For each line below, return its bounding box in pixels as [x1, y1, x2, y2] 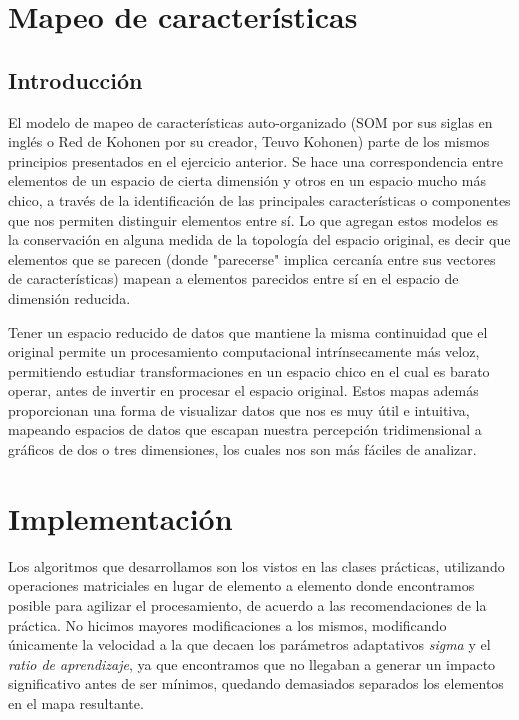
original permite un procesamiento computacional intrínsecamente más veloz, [8, 341, 480, 362]
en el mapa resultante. [8, 692, 144, 713]
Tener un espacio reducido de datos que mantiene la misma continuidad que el [8, 321, 488, 342]
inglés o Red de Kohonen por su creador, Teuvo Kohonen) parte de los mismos [8, 131, 490, 152]
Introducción [8, 64, 143, 95]
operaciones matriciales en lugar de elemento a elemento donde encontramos [8, 575, 475, 596]
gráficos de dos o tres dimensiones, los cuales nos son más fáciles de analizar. [8, 439, 477, 460]
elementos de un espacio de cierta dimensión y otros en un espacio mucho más [8, 170, 487, 191]
